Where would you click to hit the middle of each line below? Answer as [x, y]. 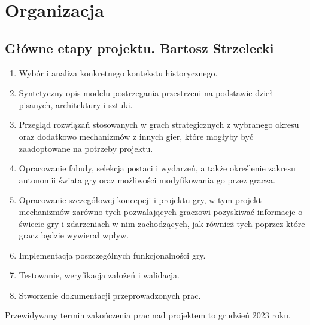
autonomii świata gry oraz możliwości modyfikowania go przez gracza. [147, 180]
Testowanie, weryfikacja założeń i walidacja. [99, 275]
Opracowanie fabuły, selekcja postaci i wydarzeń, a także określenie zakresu [157, 168]
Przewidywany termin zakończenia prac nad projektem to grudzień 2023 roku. [148, 315]
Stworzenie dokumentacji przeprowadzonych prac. [110, 295]
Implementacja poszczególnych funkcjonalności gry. [112, 255]
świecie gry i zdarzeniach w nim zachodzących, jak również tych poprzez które [162, 223]
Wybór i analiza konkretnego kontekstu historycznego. [118, 73]
